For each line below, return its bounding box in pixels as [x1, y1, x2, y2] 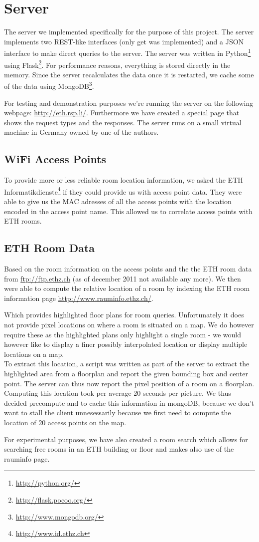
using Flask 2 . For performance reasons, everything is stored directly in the [4, 58, 231, 70]
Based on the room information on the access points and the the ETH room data [4, 264, 252, 274]
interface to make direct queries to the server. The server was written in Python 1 [4, 46, 251, 58]
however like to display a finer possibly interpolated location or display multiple [4, 339, 248, 349]
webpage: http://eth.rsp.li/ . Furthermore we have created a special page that [4, 107, 240, 118]
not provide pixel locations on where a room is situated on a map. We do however [4, 319, 254, 330]
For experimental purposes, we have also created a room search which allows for [4, 434, 248, 444]
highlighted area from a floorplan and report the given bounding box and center [4, 368, 248, 378]
